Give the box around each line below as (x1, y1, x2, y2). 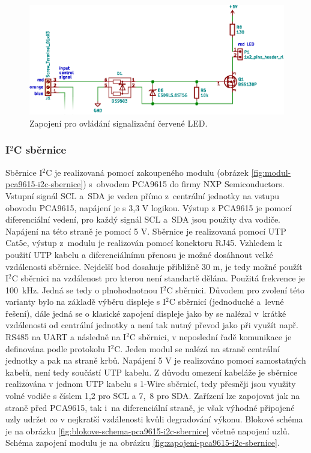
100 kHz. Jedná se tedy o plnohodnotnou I (5, 283, 163, 296)
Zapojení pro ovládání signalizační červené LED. (29, 116, 208, 129)
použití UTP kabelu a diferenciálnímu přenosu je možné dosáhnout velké (5, 248, 273, 260)
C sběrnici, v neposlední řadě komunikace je (129, 331, 292, 343)
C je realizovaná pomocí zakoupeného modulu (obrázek (46, 166, 249, 178)
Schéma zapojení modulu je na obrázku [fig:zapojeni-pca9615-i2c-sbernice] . (5, 436, 280, 449)
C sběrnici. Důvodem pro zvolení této (166, 283, 304, 296)
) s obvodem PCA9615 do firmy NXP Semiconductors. (83, 178, 285, 190)
